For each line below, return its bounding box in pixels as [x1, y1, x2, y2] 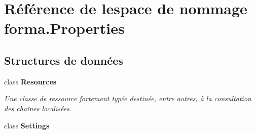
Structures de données [4, 52, 123, 68]
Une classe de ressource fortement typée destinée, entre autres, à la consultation [4, 93, 251, 104]
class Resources [4, 76, 57, 86]
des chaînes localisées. [4, 103, 72, 113]
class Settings [4, 120, 50, 130]
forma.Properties [4, 18, 125, 38]
